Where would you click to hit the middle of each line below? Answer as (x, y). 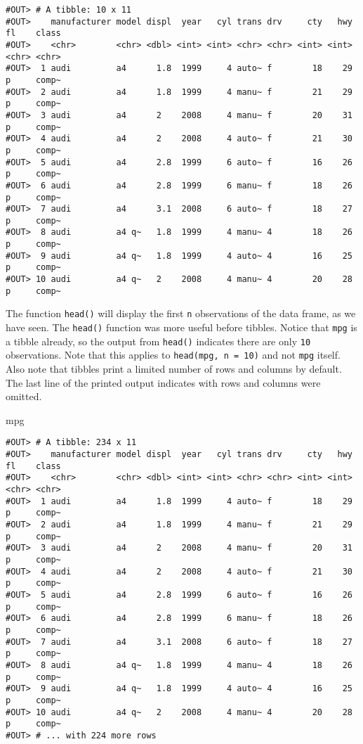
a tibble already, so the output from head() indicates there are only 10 (158, 341)
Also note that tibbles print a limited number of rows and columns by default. (174, 369)
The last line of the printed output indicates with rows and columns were (163, 382)
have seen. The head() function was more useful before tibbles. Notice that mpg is (181, 327)
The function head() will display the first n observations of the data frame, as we (181, 313)
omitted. (24, 396)
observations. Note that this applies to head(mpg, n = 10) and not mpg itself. (173, 355)
